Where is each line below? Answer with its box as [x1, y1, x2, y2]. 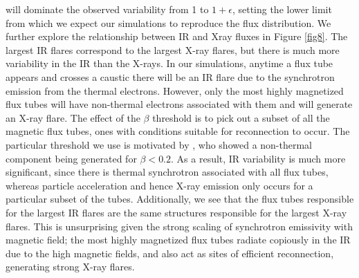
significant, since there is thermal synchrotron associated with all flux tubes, [6, 165, 329, 179]
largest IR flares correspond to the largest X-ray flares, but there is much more [6, 42, 340, 57]
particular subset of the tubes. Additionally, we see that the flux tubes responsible [6, 192, 354, 206]
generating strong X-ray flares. [6, 259, 135, 274]
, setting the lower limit [232, 2, 332, 16]
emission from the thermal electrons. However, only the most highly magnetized [6, 83, 344, 98]
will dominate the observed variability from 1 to [6, 2, 209, 16]
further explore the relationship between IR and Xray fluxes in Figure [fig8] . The [6, 29, 348, 44]
